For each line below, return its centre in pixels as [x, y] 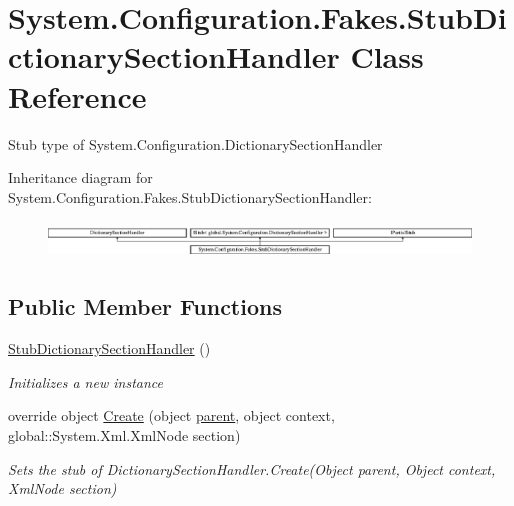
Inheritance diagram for [80, 177]
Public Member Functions [145, 306]
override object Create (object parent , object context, [171, 415]
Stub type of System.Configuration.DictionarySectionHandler [195, 143]
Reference [77, 95]
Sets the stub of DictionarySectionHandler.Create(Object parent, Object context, [252, 468]
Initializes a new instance [85, 381]
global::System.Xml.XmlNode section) [124, 435]
